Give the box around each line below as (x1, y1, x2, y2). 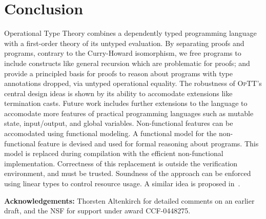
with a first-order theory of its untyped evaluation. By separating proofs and (4, 37, 244, 48)
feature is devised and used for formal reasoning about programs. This (37, 138, 259, 148)
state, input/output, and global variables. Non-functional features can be (4, 118, 233, 128)
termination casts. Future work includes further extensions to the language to (4, 98, 248, 108)
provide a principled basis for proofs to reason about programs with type (4, 68, 233, 78)
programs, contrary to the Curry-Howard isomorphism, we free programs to (4, 48, 241, 58)
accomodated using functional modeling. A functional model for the (4, 128, 217, 139)
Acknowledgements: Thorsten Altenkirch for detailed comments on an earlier (4, 195, 255, 206)
